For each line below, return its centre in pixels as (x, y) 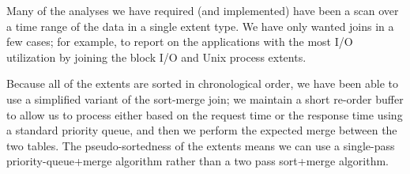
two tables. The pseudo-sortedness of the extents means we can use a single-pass (201, 145)
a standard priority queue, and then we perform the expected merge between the (202, 130)
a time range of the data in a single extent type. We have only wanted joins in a (200, 26)
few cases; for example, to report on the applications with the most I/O (180, 42)
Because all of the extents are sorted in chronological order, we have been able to (203, 83)
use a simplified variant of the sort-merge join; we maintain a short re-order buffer (205, 98)
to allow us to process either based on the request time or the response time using (205, 114)
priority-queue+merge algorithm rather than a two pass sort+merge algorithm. (197, 161)
